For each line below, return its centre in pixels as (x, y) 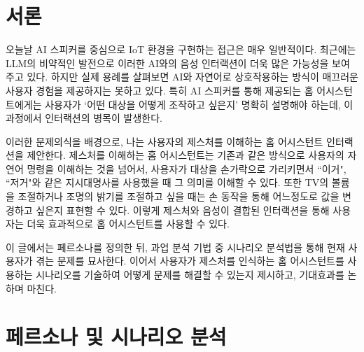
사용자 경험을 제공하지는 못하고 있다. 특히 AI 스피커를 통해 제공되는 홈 (160, 90)
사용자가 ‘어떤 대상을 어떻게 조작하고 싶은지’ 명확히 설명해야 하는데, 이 (199, 104)
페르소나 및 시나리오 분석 (116, 336)
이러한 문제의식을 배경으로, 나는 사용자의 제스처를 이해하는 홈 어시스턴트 (164, 141)
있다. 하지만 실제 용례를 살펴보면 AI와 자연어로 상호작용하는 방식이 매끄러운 (192, 77)
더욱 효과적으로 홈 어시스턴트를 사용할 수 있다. (128, 224)
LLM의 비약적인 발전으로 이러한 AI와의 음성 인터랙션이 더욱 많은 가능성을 (167, 63)
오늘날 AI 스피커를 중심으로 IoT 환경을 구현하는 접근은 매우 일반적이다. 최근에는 (181, 49)
